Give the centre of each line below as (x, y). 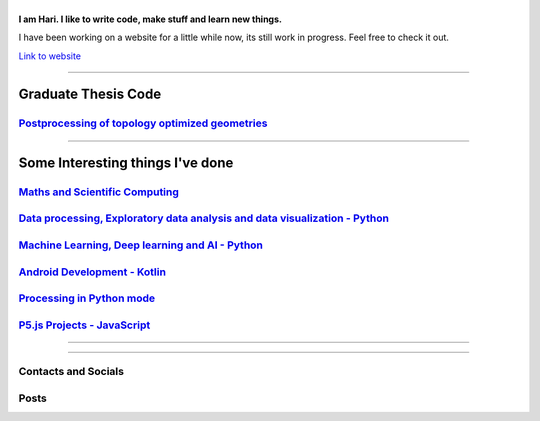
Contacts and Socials (71, 372)
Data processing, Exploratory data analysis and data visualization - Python (204, 218)
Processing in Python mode (86, 298)
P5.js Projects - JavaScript (84, 325)
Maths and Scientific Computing (99, 192)
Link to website (50, 56)
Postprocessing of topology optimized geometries (143, 123)
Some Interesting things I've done (126, 162)
